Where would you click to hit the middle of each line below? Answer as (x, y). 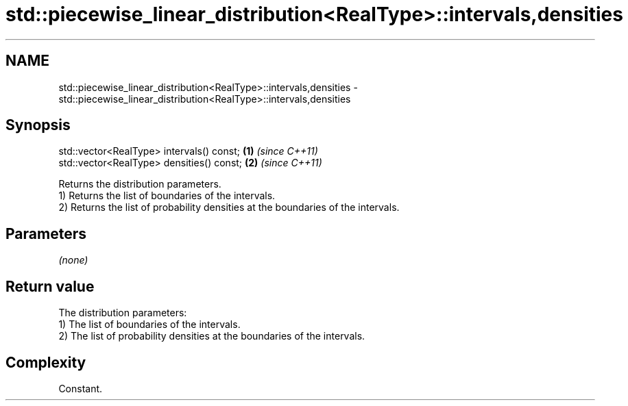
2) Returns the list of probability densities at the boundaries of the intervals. (229, 207)
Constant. (81, 388)
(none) (73, 260)
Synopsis (38, 125)
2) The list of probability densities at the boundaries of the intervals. (212, 336)
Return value (50, 286)
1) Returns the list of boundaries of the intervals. (167, 196)
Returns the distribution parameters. (140, 184)
